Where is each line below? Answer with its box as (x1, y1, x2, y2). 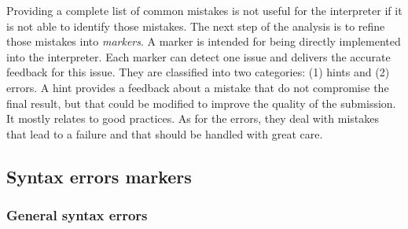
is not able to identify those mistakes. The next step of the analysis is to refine (6, 17, 385, 34)
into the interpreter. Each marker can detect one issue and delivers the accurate (6, 48, 391, 65)
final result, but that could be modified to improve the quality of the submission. (6, 94, 396, 111)
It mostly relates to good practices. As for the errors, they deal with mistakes (6, 110, 379, 127)
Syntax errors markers (6, 164, 192, 188)
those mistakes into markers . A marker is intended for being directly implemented (6, 33, 401, 50)
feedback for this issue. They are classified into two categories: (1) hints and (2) (6, 64, 390, 80)
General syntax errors (6, 205, 148, 225)
